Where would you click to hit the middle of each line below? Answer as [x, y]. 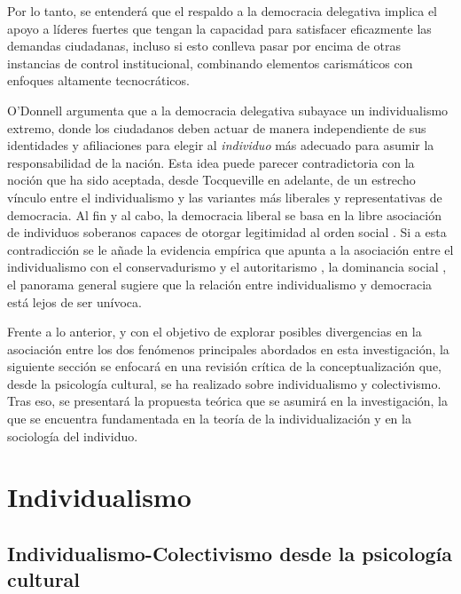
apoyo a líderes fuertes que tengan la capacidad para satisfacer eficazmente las [219, 28]
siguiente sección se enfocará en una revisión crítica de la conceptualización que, [224, 366]
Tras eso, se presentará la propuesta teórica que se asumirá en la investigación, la [228, 401]
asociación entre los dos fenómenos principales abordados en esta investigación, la [228, 348]
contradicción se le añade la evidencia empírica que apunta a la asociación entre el [230, 249]
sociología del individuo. [73, 436]
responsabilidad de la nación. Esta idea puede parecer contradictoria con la [211, 162]
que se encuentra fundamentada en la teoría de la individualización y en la [209, 419]
